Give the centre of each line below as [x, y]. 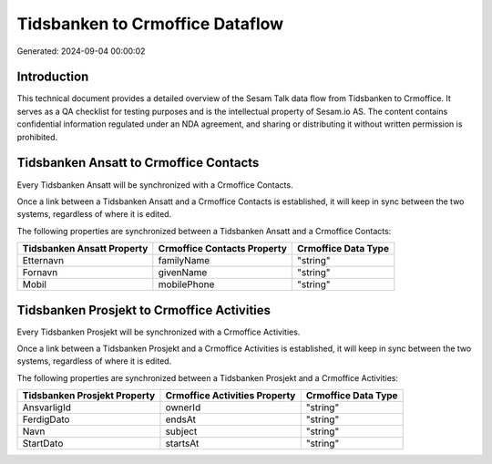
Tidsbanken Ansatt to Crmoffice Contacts [138, 163]
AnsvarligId [47, 407]
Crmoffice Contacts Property [222, 249]
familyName [184, 261]
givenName [183, 273]
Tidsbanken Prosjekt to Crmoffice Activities [144, 310]
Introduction [53, 77]
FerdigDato [46, 419]
